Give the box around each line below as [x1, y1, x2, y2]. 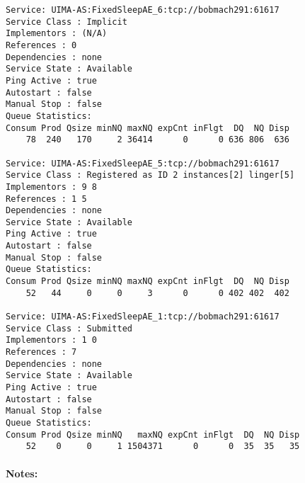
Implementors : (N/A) [6, 28, 108, 39]
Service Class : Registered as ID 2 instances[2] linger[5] [6, 170, 295, 181]
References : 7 [6, 347, 77, 358]
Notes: [6, 465, 38, 480]
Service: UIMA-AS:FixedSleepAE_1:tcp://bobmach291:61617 [6, 312, 280, 322]
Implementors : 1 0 [6, 335, 97, 346]
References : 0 [6, 40, 77, 50]
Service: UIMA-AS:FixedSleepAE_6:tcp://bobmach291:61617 [6, 5, 280, 15]
